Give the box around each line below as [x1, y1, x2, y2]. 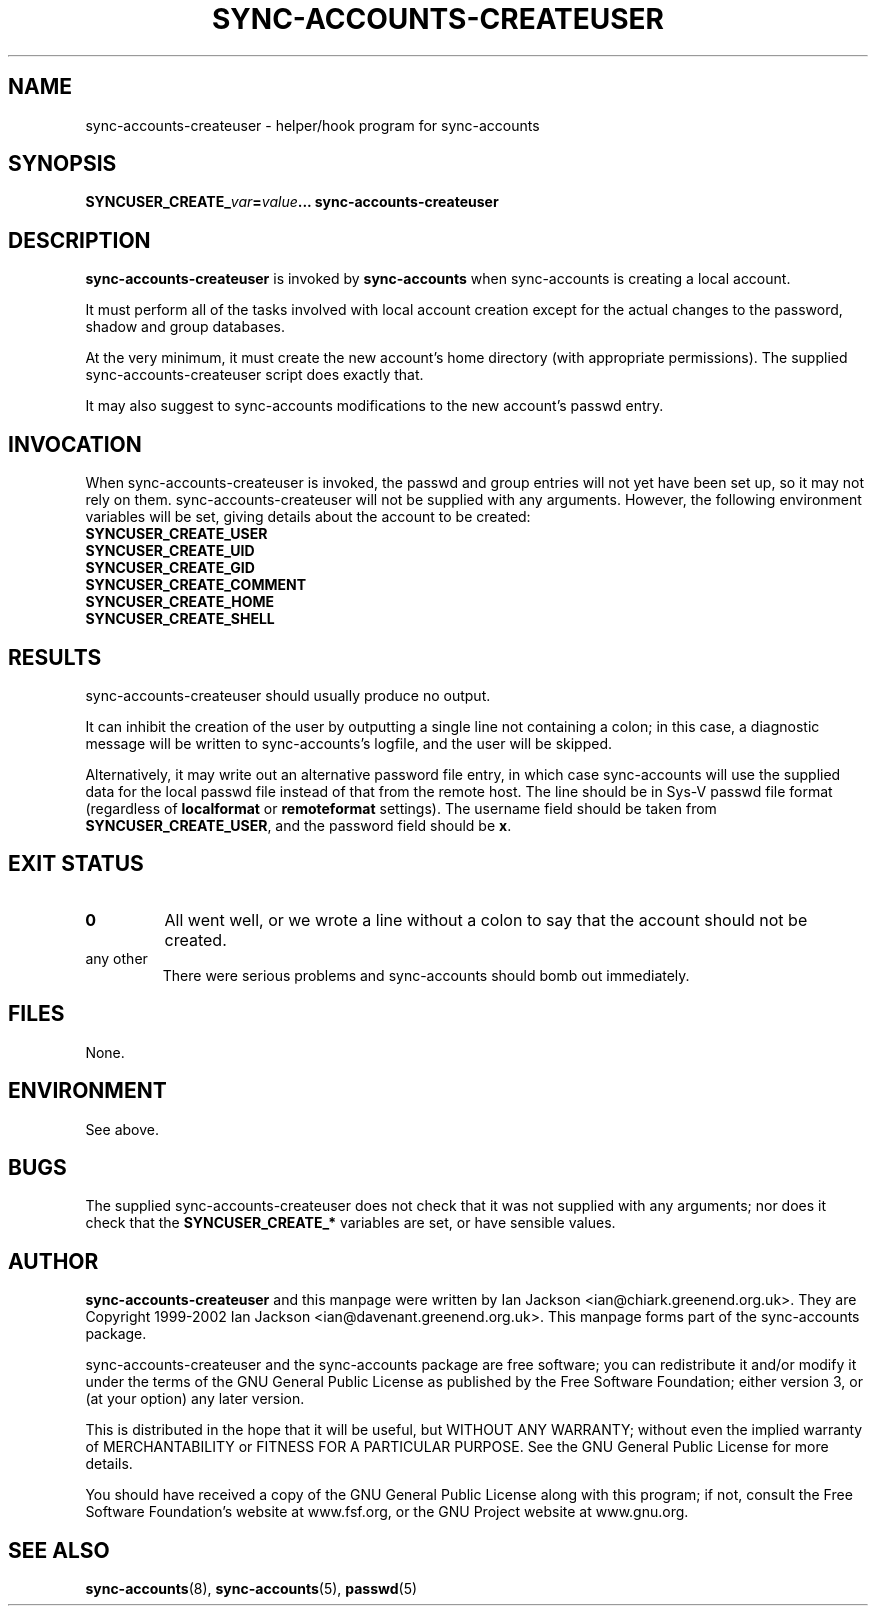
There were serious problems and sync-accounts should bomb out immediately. [162, 966, 690, 984]
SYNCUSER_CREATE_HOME [85, 593, 275, 611]
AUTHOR [8, 1248, 99, 1274]
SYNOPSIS [8, 151, 117, 177]
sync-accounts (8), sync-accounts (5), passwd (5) [85, 1580, 418, 1598]
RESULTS [8, 644, 102, 670]
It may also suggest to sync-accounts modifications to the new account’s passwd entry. [85, 397, 664, 415]
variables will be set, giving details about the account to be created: [85, 508, 531, 526]
